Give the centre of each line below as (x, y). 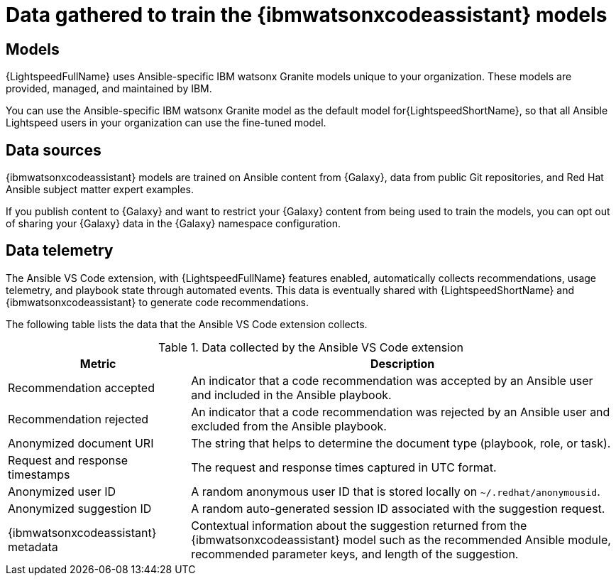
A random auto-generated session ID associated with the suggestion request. (398, 508)
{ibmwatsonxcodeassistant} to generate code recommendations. (158, 302)
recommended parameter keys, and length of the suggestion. (355, 554)
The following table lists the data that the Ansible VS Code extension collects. (187, 324)
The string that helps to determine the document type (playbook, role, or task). (401, 443)
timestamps (39, 474)
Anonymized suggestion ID (80, 508)
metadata (33, 547)
